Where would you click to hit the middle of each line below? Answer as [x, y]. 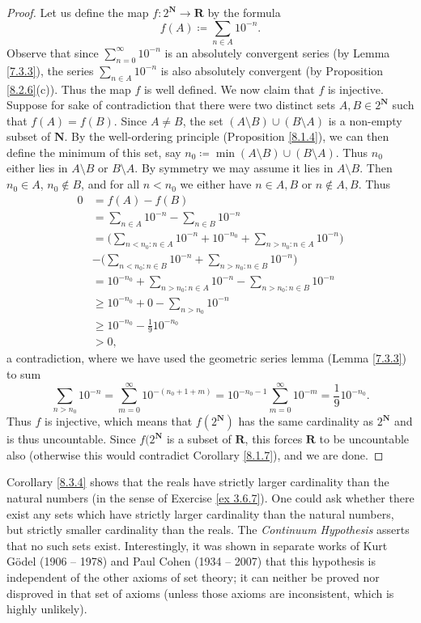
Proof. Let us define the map [78, 12]
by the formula [244, 12]
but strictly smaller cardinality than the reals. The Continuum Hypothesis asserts [208, 530]
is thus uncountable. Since [71, 439]
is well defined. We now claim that [229, 89]
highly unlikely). [47, 609]
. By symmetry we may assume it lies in [234, 168]
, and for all [111, 184]
